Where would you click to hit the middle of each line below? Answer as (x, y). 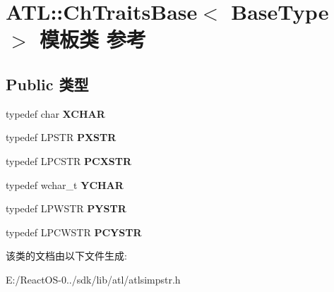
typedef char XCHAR (55, 113)
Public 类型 (47, 84)
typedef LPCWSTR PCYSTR (74, 232)
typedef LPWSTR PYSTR (66, 208)
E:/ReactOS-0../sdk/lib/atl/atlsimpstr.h (93, 279)
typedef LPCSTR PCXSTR (69, 160)
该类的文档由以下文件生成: (66, 256)
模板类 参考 (93, 39)
